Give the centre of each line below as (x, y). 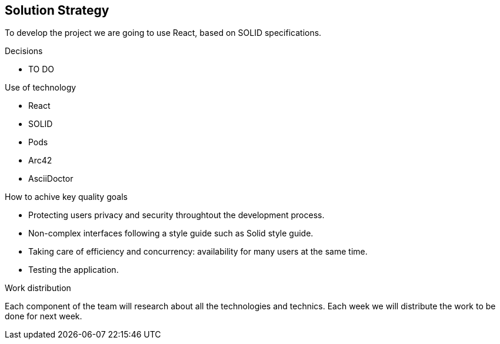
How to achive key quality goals (66, 197)
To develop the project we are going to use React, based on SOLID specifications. (163, 33)
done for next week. (44, 316)
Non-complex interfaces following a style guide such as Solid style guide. (171, 233)
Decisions (24, 51)
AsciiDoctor (51, 179)
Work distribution (38, 288)
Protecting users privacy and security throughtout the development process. (176, 215)
